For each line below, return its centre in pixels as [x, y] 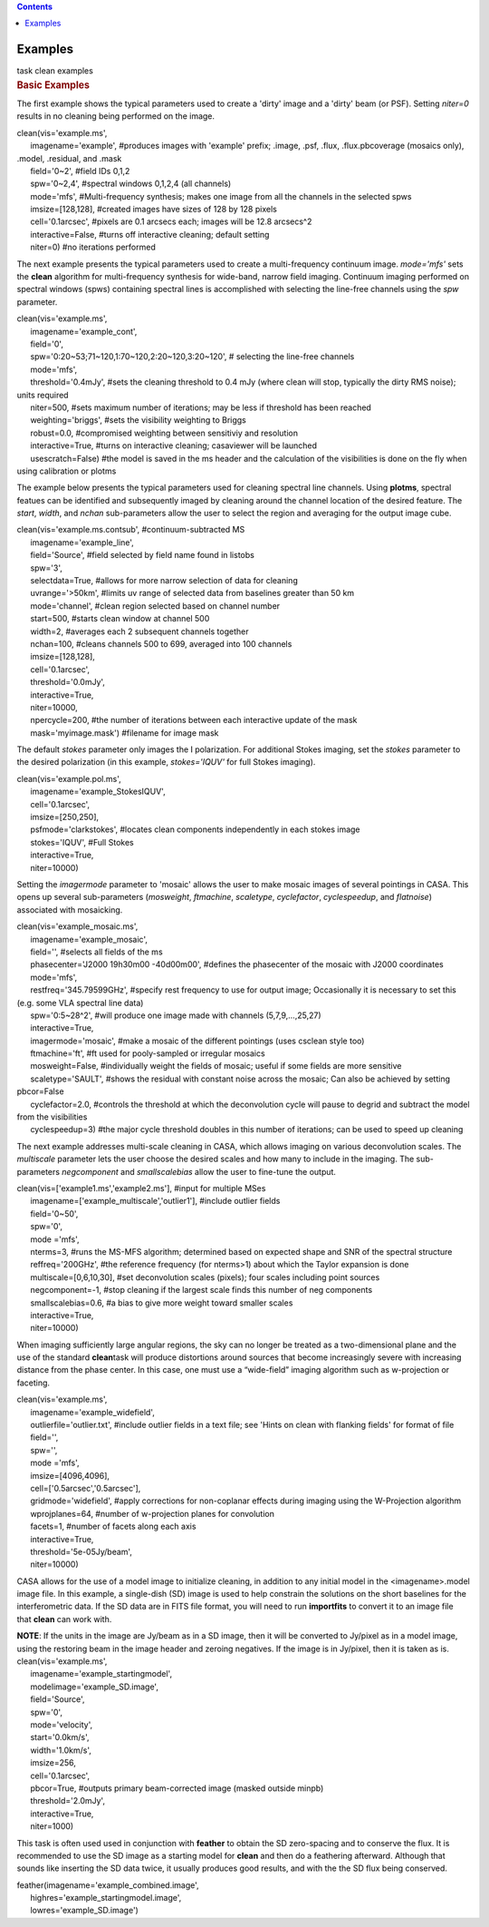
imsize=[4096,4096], [70, 1475]
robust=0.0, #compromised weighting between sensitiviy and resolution [164, 433]
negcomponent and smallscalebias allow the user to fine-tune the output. [199, 1171]
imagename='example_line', [82, 542]
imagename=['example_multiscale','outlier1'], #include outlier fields [155, 1201]
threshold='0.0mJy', [68, 682]
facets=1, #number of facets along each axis [113, 1526]
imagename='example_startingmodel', [101, 1674]
